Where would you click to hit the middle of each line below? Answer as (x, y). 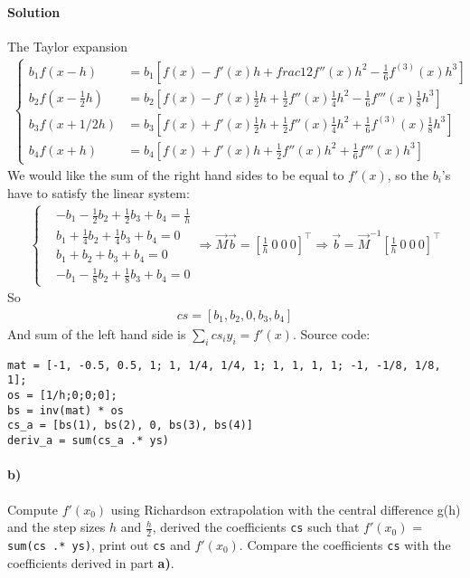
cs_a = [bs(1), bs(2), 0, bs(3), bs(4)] (131, 426)
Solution (34, 11)
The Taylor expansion (68, 46)
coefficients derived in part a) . (91, 562)
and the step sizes (56, 527)
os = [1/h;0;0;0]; (62, 396)
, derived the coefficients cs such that (256, 527)
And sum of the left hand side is (97, 333)
